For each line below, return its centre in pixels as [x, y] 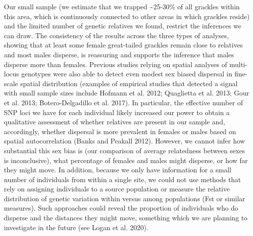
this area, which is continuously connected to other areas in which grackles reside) [127, 16]
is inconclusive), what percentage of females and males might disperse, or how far [126, 160]
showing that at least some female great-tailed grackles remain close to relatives [124, 45]
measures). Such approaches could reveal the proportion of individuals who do [121, 208]
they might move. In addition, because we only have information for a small [118, 170]
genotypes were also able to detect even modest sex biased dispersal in [127, 74]
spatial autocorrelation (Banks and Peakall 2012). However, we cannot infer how [125, 141]
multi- [238, 64]
